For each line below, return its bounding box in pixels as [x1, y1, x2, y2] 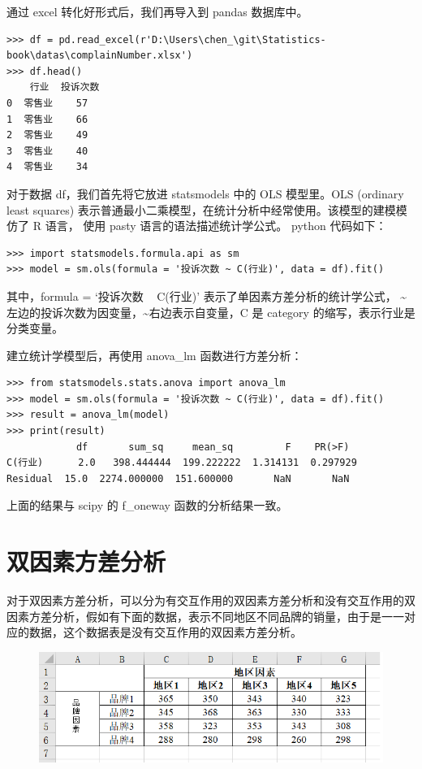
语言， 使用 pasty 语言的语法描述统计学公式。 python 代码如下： [45, 217, 387, 234]
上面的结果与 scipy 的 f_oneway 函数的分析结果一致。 [6, 497, 288, 514]
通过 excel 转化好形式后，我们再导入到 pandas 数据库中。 [6, 3, 308, 20]
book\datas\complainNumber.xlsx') [6, 50, 193, 62]
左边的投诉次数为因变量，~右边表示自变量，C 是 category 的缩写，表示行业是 [6, 303, 416, 320]
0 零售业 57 [6, 97, 88, 109]
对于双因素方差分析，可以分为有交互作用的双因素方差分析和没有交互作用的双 [6, 592, 416, 609]
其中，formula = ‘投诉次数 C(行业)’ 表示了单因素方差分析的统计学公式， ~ [6, 287, 407, 304]
